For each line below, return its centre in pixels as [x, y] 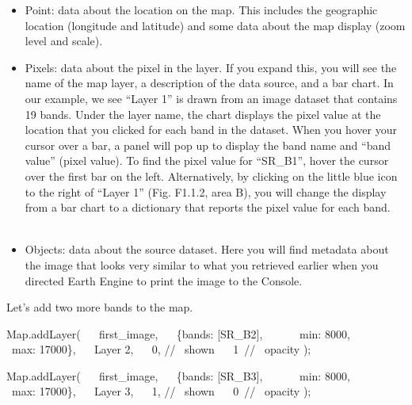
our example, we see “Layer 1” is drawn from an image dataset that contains [211, 98]
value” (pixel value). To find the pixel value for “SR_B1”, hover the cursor [207, 160]
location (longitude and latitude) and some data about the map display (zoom [215, 25]
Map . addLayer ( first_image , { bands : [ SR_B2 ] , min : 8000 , [178, 333]
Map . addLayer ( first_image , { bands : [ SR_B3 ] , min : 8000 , [178, 375]
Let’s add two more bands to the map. [100, 307]
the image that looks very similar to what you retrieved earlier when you [202, 264]
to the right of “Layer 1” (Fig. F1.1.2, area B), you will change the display [206, 191]
